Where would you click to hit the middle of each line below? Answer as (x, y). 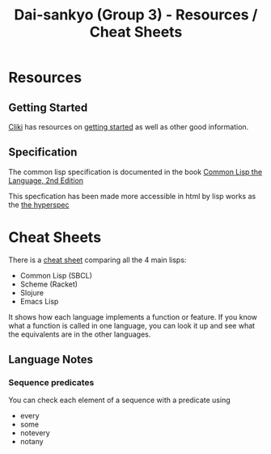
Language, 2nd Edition (46, 180)
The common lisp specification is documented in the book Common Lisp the (135, 172)
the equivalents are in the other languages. (80, 334)
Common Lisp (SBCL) (56, 275)
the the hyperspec (39, 205)
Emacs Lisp (39, 301)
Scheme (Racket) (49, 284)
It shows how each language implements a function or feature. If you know (133, 316)
